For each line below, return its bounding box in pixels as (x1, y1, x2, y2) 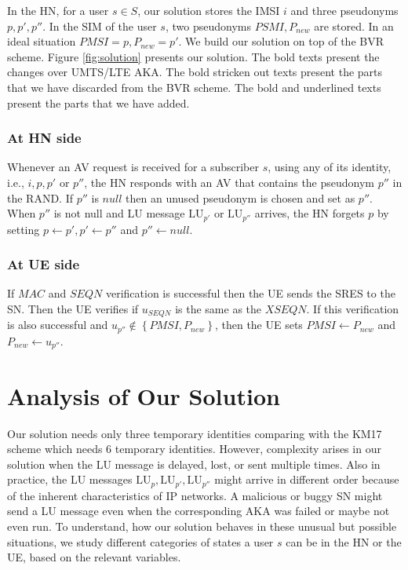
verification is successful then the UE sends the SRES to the (105, 285, 395, 301)
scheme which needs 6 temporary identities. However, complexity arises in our (7, 440, 381, 457)
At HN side (7, 128, 82, 148)
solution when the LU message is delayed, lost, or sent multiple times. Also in (7, 455, 381, 472)
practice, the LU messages (7, 471, 133, 488)
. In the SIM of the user (42, 17, 157, 34)
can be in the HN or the (286, 533, 402, 550)
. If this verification (306, 301, 399, 317)
